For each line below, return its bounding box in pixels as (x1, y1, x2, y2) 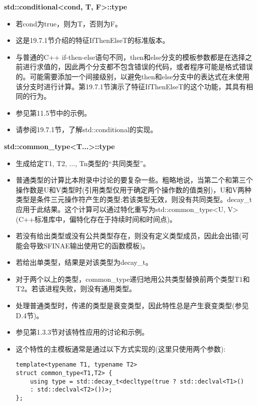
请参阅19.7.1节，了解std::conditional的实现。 (15, 124, 157, 135)
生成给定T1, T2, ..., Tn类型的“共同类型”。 (15, 158, 150, 168)
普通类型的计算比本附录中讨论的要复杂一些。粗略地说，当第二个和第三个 (15, 175, 253, 185)
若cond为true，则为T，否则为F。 (15, 18, 122, 28)
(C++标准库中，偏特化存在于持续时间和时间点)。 (15, 213, 177, 224)
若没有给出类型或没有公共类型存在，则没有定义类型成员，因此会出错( (15, 230, 242, 241)
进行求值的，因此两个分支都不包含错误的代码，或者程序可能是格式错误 (22, 61, 253, 72)
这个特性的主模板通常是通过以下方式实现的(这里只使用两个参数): (15, 343, 226, 354)
